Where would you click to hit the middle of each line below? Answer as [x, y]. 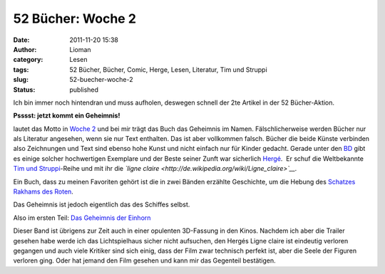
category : [28, 60]
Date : [21, 40]
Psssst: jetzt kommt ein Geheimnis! [67, 116]
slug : [21, 80]
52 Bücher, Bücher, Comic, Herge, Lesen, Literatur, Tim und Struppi [168, 69]
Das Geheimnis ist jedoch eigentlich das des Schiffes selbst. [102, 205]
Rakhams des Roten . [43, 191]
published [84, 90]
